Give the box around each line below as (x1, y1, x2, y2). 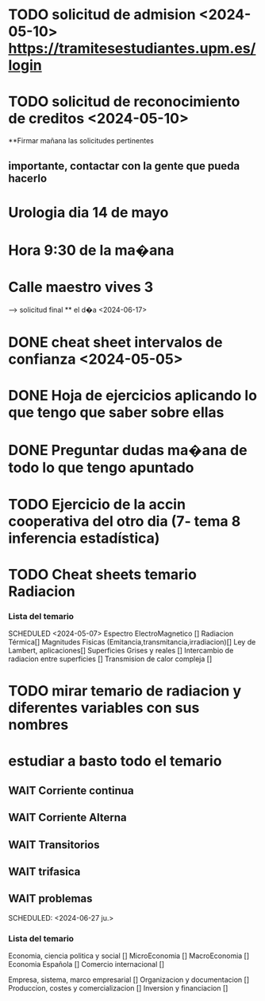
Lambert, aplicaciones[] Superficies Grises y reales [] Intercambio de (8, 646, 234, 656)
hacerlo (8, 171, 48, 185)
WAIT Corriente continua (8, 784, 134, 797)
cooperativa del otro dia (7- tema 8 (8, 512, 241, 530)
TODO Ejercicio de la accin (8, 495, 186, 513)
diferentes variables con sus (8, 699, 200, 717)
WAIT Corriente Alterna (8, 811, 127, 824)
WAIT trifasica (8, 865, 81, 878)
